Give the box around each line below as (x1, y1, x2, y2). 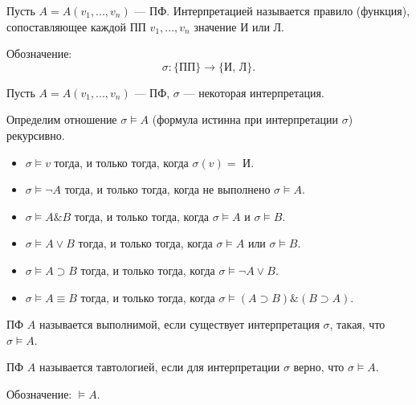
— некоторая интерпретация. (183, 84, 324, 100)
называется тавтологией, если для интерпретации (39, 358, 280, 375)
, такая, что (329, 316, 385, 333)
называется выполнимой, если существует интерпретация (39, 316, 320, 333)
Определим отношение (6, 111, 117, 128)
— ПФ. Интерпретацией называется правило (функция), (134, 2, 410, 18)
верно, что (293, 358, 345, 375)
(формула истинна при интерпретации (152, 111, 338, 128)
